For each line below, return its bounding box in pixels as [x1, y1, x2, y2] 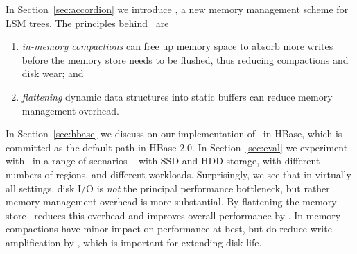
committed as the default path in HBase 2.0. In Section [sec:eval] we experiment [6, 139, 348, 154]
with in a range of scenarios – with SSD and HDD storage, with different [6, 153, 320, 168]
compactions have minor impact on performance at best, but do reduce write [6, 221, 332, 236]
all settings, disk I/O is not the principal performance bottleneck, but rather [6, 180, 330, 195]
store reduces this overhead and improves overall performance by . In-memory [6, 208, 341, 222]
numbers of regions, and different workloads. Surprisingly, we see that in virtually [6, 167, 351, 181]
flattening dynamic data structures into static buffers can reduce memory [21, 89, 333, 103]
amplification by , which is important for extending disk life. [6, 235, 262, 249]
